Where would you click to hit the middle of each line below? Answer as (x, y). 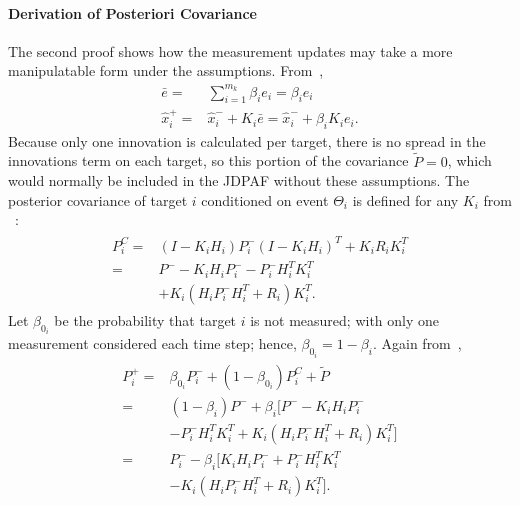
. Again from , (417, 343)
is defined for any (405, 199)
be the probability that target (145, 319)
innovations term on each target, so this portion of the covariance (208, 160)
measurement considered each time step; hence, (152, 343)
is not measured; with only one (345, 319)
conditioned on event (265, 199)
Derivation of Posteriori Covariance (132, 12)
